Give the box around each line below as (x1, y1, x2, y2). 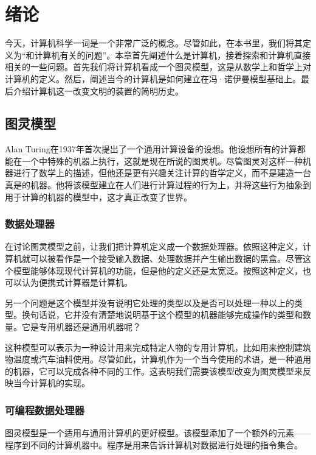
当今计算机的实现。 (13, 376, 90, 389)
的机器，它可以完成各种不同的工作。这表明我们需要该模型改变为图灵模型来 (5, 364, 303, 377)
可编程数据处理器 (5, 402, 84, 417)
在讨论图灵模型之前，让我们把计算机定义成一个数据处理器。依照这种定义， (5, 240, 303, 253)
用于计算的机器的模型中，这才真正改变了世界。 (5, 190, 192, 203)
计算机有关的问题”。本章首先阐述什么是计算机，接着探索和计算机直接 (34, 48, 311, 61)
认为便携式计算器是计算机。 (21, 276, 132, 289)
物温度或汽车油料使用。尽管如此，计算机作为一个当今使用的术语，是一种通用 (5, 353, 311, 365)
